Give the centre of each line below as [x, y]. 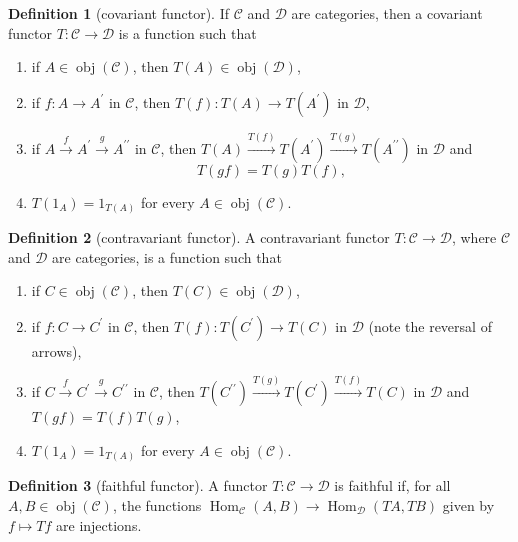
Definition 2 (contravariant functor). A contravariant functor [199, 237]
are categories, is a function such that [167, 256]
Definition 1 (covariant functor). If [118, 13]
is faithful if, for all [392, 485]
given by [468, 504]
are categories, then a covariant [387, 13]
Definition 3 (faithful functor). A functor [138, 485]
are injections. [99, 524]
